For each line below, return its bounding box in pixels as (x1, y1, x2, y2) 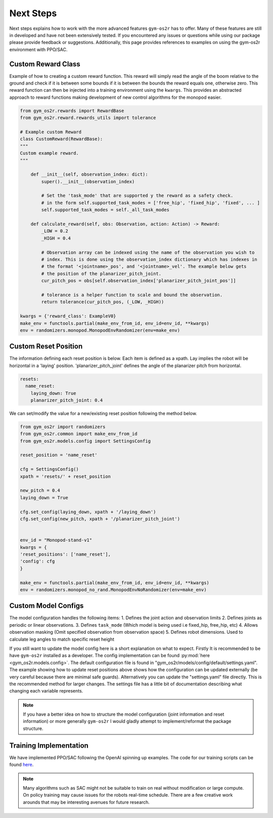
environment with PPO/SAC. (9, 46, 68, 53)
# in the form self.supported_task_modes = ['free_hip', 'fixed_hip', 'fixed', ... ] (41, 200, 260, 206)
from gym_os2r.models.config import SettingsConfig (20, 438, 151, 444)
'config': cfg (20, 558, 55, 564)
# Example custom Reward (20, 129, 82, 135)
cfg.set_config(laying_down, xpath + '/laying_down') (20, 509, 156, 515)
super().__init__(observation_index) (41, 179, 135, 184)
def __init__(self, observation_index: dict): (30, 172, 149, 177)
